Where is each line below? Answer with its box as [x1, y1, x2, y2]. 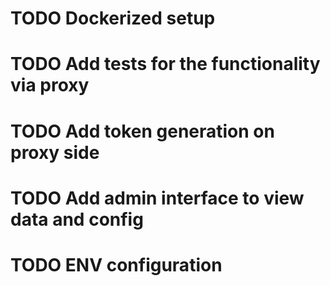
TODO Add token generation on [10, 120, 275, 142]
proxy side [10, 141, 100, 164]
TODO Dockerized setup [10, 7, 216, 30]
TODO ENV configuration [10, 253, 223, 276]
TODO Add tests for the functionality [10, 53, 321, 76]
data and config [10, 208, 144, 231]
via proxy [10, 74, 90, 97]
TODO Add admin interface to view [10, 187, 305, 209]
